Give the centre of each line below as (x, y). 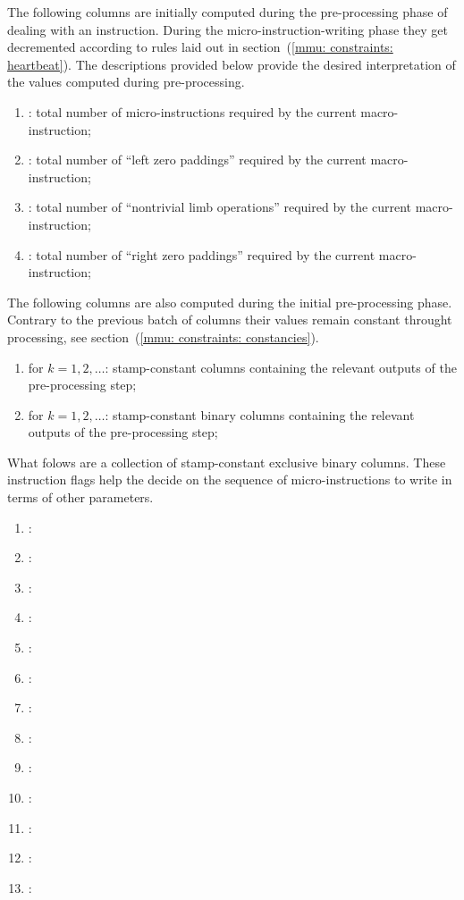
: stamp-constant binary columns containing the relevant (260, 414)
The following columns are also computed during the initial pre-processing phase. (230, 302)
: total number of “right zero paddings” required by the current (202, 254)
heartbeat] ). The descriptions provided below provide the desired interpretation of (232, 64)
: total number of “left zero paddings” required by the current (197, 160)
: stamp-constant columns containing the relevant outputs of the (281, 367)
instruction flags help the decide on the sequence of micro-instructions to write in (230, 479)
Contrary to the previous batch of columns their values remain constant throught (230, 320)
